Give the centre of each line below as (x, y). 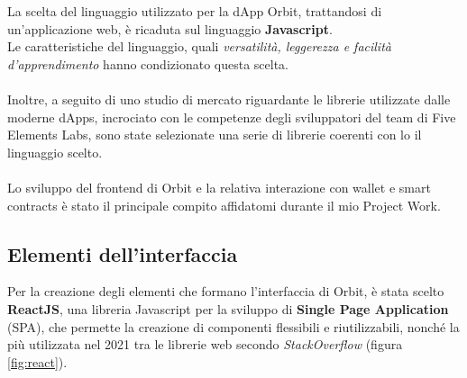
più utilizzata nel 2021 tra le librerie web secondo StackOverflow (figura (205, 344)
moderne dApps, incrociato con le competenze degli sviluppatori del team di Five (232, 117)
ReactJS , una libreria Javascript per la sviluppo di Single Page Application (228, 308)
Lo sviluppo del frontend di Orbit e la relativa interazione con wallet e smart (219, 187)
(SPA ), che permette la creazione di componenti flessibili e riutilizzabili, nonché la (233, 326)
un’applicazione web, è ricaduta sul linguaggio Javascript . (170, 28)
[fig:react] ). (37, 361)
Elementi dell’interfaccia (123, 253)
